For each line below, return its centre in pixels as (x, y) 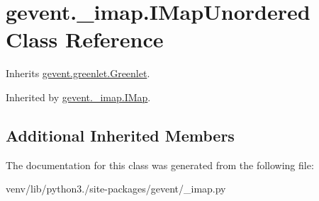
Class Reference (85, 39)
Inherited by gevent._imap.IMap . (78, 97)
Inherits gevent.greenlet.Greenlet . (78, 73)
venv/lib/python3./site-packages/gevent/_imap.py (116, 189)
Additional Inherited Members (120, 135)
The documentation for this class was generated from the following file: (160, 165)
